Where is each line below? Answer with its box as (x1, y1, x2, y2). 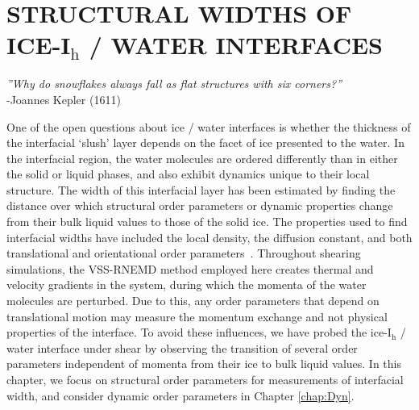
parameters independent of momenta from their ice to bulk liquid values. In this (6, 355, 402, 372)
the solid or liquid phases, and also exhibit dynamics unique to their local (6, 165, 370, 182)
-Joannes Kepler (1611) (6, 90, 121, 107)
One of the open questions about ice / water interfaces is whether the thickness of (6, 118, 411, 135)
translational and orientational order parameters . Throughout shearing (6, 245, 361, 261)
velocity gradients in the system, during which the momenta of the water (6, 276, 367, 293)
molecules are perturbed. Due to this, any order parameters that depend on (6, 292, 380, 309)
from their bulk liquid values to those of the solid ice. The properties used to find (6, 213, 408, 230)
